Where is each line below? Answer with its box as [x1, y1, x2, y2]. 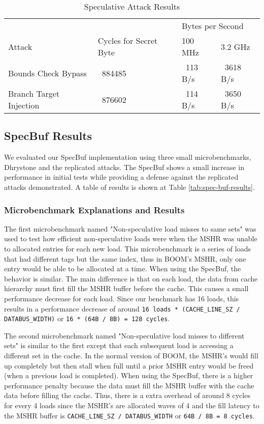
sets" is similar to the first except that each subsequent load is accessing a [4, 340, 234, 351]
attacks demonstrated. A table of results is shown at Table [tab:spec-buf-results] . [4, 181, 255, 192]
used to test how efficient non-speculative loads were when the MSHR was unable [4, 233, 257, 244]
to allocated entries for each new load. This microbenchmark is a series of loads [4, 243, 251, 253]
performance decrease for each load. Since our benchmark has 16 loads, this [4, 293, 239, 303]
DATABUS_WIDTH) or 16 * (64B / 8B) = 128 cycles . [4, 313, 170, 324]
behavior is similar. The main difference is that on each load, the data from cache [4, 273, 258, 284]
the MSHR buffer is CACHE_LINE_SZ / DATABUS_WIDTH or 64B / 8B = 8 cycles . [4, 410, 255, 420]
